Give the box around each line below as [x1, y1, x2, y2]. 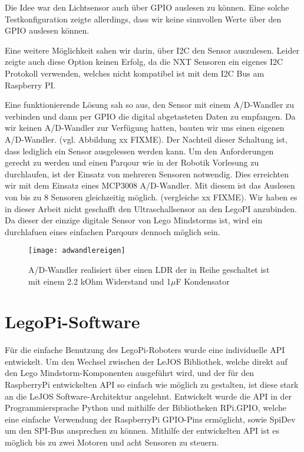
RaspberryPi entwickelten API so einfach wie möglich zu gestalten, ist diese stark [5, 378, 299, 391]
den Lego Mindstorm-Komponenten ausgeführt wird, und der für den [5, 367, 254, 379]
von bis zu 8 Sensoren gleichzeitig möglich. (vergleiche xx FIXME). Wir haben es [5, 190, 298, 203]
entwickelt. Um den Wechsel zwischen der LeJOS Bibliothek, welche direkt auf [5, 355, 288, 367]
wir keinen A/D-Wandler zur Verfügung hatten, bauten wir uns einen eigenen [5, 121, 285, 134]
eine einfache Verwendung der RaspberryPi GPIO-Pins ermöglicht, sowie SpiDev [5, 413, 296, 425]
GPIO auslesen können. [5, 24, 90, 37]
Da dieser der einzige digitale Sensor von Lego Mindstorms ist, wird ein [5, 214, 263, 226]
